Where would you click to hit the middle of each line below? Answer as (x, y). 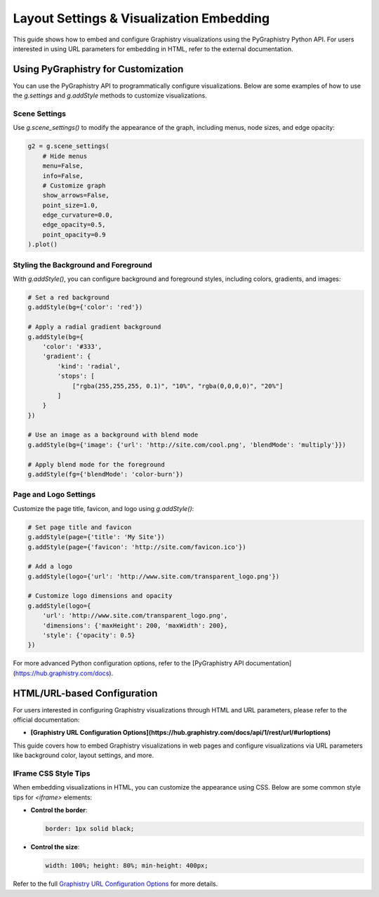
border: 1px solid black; (90, 829)
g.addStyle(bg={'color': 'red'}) (85, 307)
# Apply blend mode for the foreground (96, 464)
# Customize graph (74, 185)
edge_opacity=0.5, (74, 225)
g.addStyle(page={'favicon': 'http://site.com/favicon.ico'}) (137, 547)
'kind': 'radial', (89, 366)
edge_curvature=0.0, (78, 215)
